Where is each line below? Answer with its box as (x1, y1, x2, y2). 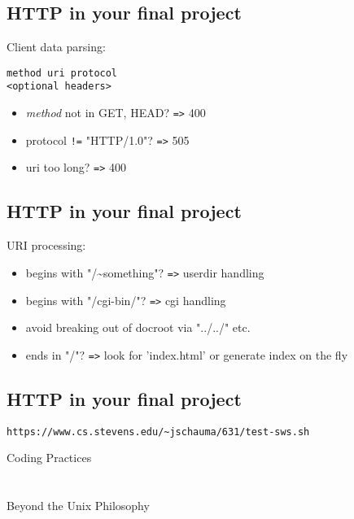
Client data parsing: (7, 38, 106, 55)
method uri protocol (7, 67, 118, 79)
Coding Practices (7, 449, 92, 466)
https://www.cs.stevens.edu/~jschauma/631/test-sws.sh (7, 425, 310, 438)
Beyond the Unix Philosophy (7, 497, 150, 514)
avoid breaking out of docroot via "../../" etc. (25, 319, 251, 336)
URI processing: (7, 237, 86, 254)
